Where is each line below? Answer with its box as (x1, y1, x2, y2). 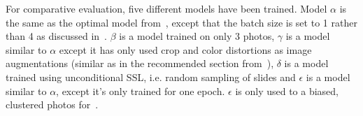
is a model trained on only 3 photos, (119, 29, 275, 43)
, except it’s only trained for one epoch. (56, 83, 225, 98)
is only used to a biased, (235, 83, 339, 98)
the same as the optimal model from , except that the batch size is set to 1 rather (6, 15, 357, 29)
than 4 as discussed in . (6, 29, 107, 43)
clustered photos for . (6, 97, 99, 112)
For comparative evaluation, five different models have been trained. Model (6, 1, 327, 15)
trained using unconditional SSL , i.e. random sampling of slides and (6, 69, 296, 84)
